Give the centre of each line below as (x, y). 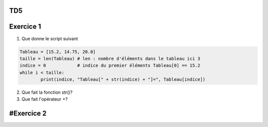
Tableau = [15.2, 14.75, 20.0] (58, 52)
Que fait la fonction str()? (47, 92)
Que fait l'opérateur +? (45, 99)
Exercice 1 (25, 27)
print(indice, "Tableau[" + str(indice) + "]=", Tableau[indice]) (123, 80)
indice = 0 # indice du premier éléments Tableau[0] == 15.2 (110, 65)
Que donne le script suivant (50, 38)
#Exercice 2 (28, 113)
